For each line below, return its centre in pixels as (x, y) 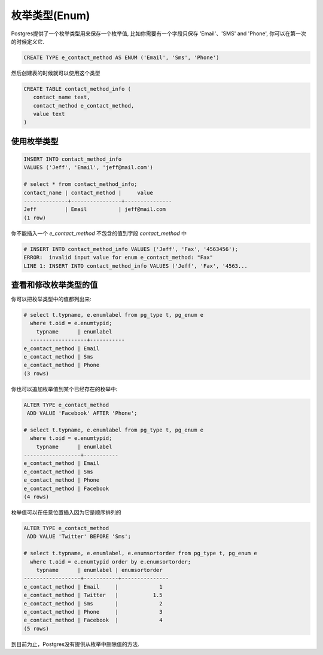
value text (49, 114)
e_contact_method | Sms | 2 (93, 603)
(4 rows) (36, 497)
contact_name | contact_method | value (89, 192)
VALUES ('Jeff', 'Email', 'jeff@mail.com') (89, 168)
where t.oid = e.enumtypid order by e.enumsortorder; (111, 561)
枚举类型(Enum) (51, 16)
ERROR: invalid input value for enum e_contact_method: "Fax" (118, 258)
